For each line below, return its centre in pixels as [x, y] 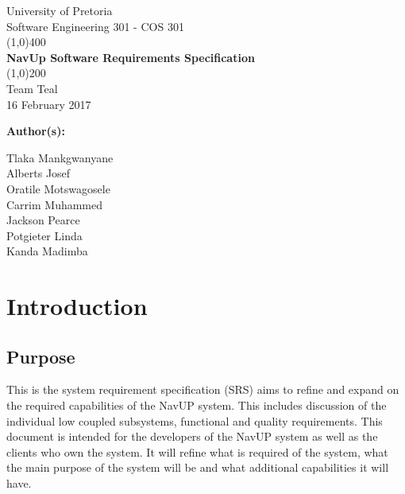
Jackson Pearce [43, 220]
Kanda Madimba [47, 251]
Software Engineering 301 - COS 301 [95, 26]
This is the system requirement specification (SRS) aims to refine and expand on [203, 389]
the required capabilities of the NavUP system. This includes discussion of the [197, 405]
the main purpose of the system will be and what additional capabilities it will [198, 467]
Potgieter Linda [44, 235]
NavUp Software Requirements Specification [131, 57]
